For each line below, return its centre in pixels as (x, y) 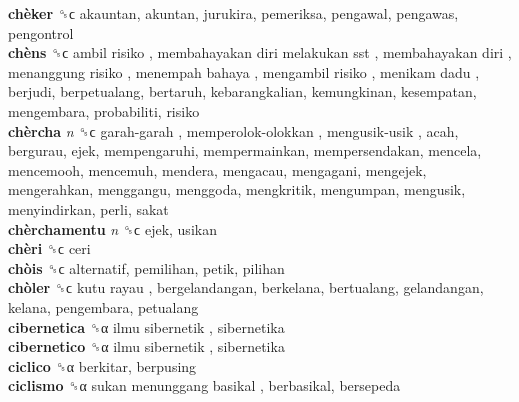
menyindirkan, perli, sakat (88, 208)
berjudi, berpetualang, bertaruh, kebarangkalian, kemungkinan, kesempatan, (242, 91)
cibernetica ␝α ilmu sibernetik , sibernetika (146, 326)
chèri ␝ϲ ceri (49, 248)
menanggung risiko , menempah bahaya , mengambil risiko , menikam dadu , (244, 71)
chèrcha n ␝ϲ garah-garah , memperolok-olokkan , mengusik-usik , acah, (233, 130)
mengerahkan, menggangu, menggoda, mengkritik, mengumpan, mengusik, (237, 189)
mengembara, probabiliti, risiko (104, 110)
